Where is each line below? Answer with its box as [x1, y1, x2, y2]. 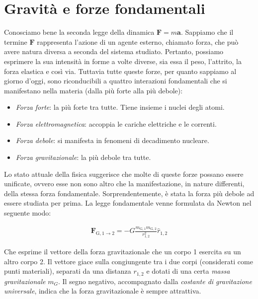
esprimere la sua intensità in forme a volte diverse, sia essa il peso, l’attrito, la [4, 56, 242, 66]
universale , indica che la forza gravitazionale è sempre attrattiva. [4, 286, 201, 296]
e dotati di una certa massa [146, 266, 230, 276]
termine [4, 36, 27, 47]
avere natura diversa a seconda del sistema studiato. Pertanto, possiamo [4, 46, 224, 57]
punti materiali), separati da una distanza [4, 266, 131, 276]
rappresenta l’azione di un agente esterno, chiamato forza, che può [37, 36, 239, 47]
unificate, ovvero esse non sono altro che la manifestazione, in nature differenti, [4, 178, 245, 189]
